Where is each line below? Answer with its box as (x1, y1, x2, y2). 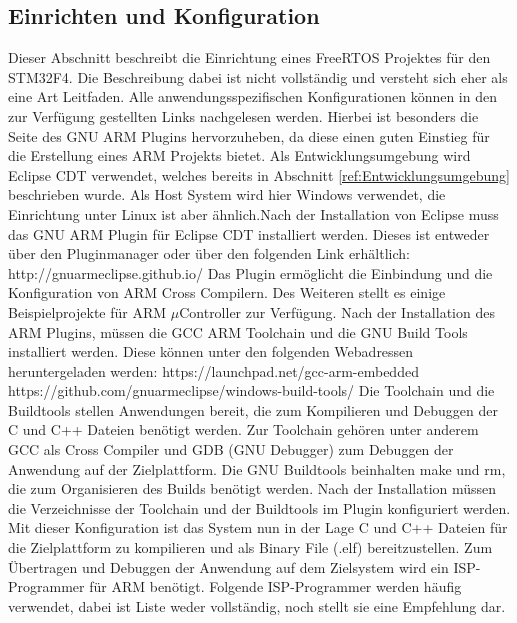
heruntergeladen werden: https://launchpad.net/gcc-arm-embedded (8, 360, 419, 381)
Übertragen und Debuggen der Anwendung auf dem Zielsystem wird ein (8, 556, 449, 577)
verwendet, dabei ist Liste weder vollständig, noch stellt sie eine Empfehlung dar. (8, 595, 506, 616)
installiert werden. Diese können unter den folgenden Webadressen (8, 341, 414, 362)
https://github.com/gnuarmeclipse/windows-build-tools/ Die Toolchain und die (8, 380, 495, 401)
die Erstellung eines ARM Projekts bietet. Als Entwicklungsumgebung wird (8, 145, 471, 166)
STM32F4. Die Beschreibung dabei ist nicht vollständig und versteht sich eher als (8, 66, 508, 87)
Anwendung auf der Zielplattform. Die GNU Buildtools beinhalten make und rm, (8, 458, 506, 479)
